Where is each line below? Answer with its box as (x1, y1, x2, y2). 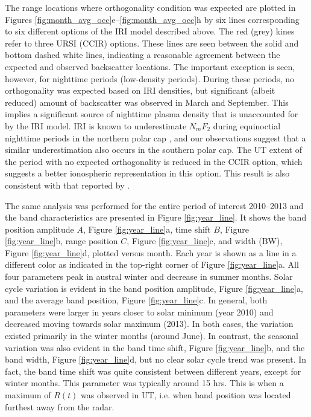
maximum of (5, 389, 51, 401)
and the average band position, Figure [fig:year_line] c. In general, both (5, 294, 268, 306)
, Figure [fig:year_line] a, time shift (83, 222, 211, 235)
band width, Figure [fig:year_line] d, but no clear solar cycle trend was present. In (5, 353, 307, 366)
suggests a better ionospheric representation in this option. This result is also (5, 167, 290, 179)
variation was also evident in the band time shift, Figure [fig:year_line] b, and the (5, 341, 305, 354)
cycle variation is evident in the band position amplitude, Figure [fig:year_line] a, (5, 282, 303, 294)
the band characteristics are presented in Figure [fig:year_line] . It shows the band (5, 211, 307, 224)
